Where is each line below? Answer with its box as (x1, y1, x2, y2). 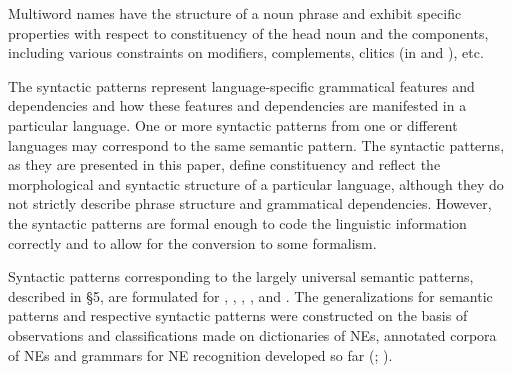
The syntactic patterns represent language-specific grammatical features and (8, 75, 475, 96)
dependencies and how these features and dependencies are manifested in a (8, 95, 467, 116)
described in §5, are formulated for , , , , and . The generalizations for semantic (8, 285, 493, 306)
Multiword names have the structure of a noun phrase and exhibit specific (8, 3, 462, 23)
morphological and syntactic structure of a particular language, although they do (8, 173, 504, 194)
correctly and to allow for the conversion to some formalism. (8, 232, 377, 253)
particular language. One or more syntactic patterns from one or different (8, 114, 458, 135)
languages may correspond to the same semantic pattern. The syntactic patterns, (8, 134, 505, 155)
